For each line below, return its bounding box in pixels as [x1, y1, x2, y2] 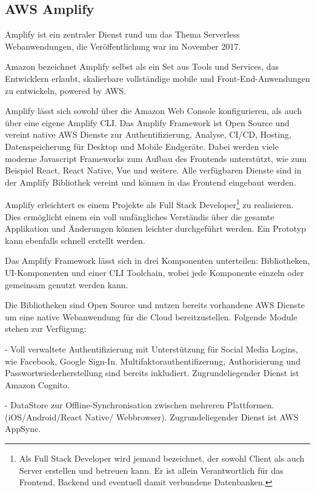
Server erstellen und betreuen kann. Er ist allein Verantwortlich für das [19, 463, 283, 476]
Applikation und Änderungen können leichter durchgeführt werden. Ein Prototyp [5, 222, 306, 235]
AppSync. [5, 422, 41, 435]
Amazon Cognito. [5, 378, 70, 391]
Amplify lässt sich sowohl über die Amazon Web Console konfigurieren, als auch [5, 104, 302, 117]
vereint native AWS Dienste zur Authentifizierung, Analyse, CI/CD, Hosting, [5, 128, 291, 141]
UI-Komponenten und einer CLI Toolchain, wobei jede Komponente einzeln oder [5, 266, 304, 278]
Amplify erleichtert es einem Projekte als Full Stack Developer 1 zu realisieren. [5, 197, 294, 211]
